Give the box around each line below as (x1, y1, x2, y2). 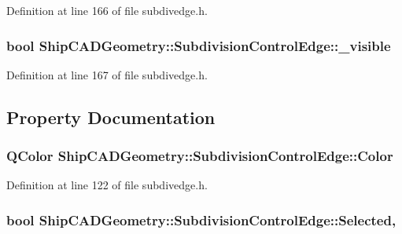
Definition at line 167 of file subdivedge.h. (6, 66, 208, 82)
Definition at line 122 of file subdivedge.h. (6, 177, 208, 193)
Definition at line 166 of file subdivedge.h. (6, 2, 208, 18)
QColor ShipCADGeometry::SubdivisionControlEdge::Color (6, 146, 393, 166)
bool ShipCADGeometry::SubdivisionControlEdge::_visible (6, 35, 391, 55)
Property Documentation (6, 104, 216, 129)
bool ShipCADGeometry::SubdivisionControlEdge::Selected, (6, 210, 396, 229)
